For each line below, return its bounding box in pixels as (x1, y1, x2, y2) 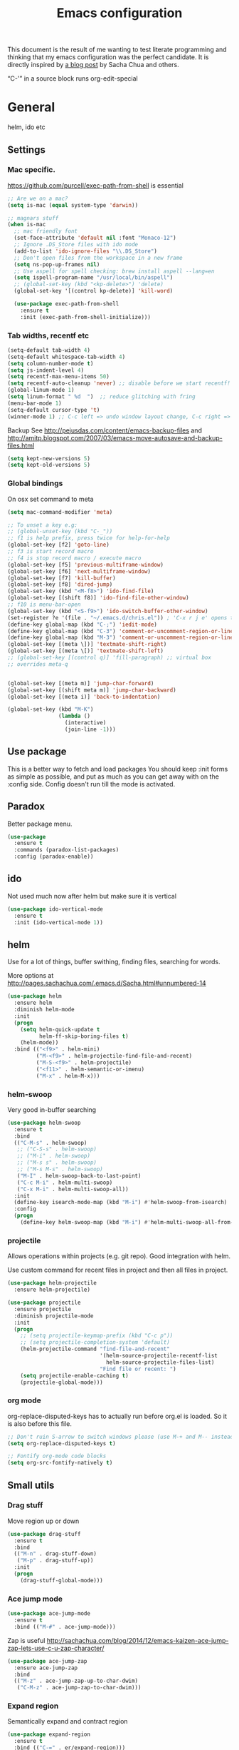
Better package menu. (7, 819, 73, 828)
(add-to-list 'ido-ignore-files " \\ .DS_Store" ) (14, 248, 158, 255)
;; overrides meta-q (7, 660, 69, 668)
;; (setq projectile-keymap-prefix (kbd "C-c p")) (20, 1332, 174, 1340)
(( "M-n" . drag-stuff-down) (14, 1550, 97, 1557)
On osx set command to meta (7, 495, 94, 503)
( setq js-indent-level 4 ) (7, 366, 84, 374)
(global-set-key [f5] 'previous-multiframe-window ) (7, 561, 164, 568)
